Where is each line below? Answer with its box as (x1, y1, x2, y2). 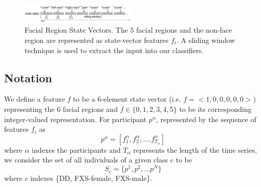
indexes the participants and (32, 144, 121, 155)
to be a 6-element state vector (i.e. (73, 93, 181, 104)
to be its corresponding (179, 104, 252, 114)
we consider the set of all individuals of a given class (4, 154, 168, 165)
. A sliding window (176, 35, 235, 45)
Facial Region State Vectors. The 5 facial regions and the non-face (25, 25, 232, 35)
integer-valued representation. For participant (4, 113, 147, 124)
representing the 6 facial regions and (4, 104, 118, 114)
